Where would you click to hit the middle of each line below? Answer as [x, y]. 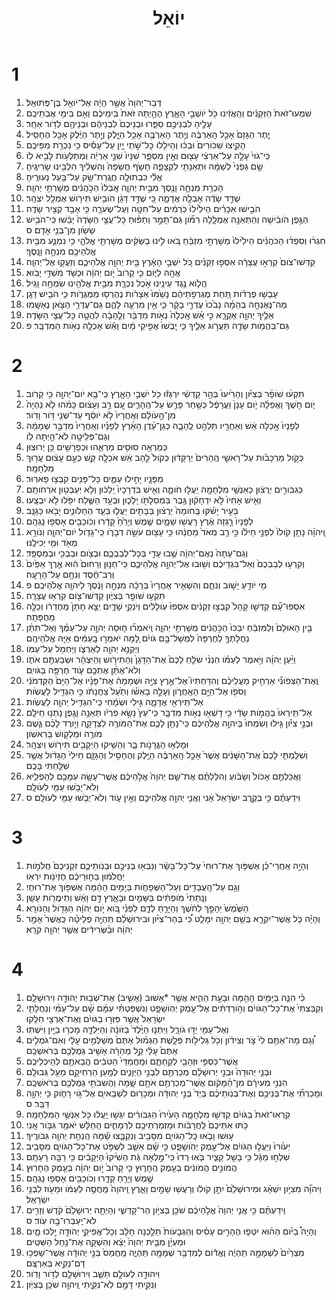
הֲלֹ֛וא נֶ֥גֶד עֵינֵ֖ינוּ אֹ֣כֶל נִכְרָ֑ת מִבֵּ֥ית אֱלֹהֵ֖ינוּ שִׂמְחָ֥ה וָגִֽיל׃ [116, 283]
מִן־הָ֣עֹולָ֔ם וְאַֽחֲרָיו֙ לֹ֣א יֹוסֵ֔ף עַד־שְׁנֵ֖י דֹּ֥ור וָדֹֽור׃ [100, 414]
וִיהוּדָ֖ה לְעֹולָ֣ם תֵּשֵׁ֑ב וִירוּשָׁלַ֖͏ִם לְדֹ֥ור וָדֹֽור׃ [93, 1273]
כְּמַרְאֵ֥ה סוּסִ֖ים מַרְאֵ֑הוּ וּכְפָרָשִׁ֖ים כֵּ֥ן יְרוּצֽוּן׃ [96, 446]
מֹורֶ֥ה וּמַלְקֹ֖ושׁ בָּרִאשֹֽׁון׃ [64, 733]
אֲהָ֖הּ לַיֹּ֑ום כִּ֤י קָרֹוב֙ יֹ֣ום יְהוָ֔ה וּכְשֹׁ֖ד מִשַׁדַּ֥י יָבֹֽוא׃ [103, 272]
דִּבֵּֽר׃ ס [37, 1103]
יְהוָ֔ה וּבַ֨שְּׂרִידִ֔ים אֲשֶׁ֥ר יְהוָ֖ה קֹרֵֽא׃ [79, 929]
